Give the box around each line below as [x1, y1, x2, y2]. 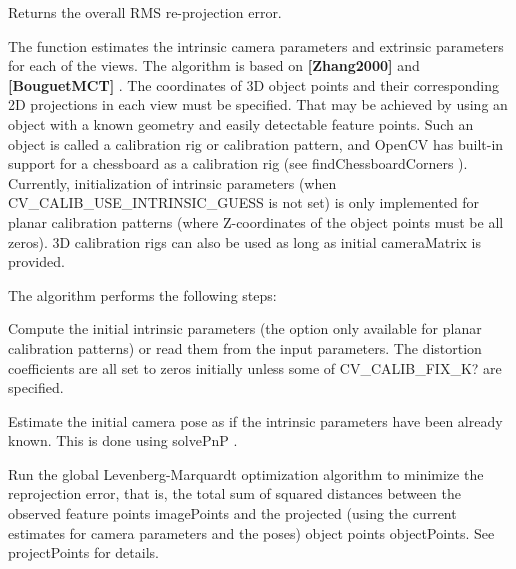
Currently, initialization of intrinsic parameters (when [8, 172, 337, 193]
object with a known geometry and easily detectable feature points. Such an [8, 113, 474, 134]
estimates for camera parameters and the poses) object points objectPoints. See [8, 522, 495, 543]
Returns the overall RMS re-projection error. [8, 2, 282, 22]
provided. [8, 251, 65, 272]
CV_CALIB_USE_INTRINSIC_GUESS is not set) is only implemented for [8, 192, 480, 213]
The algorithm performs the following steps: [8, 284, 277, 305]
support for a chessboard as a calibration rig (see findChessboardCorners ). [8, 153, 468, 174]
